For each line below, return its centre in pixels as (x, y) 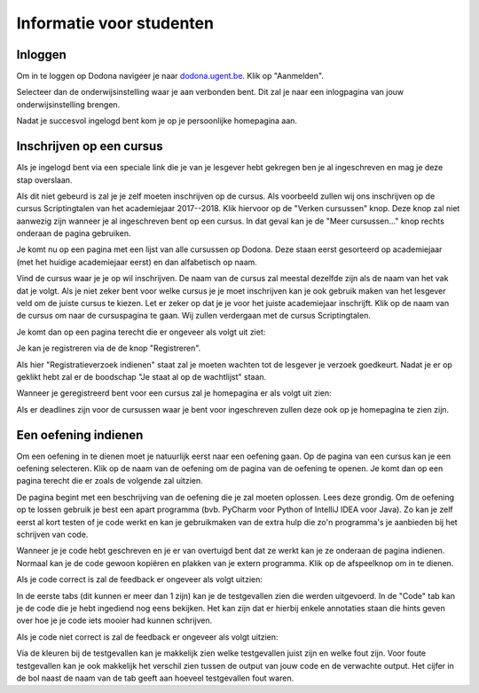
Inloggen (41, 55)
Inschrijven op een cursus (90, 146)
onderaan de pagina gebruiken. (74, 233)
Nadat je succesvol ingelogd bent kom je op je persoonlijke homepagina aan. (157, 121)
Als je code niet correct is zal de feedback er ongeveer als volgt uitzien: (147, 637)
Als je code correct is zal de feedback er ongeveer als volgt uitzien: (140, 579)
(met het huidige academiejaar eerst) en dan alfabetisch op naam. (137, 262)
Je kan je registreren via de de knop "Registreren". (109, 348)
